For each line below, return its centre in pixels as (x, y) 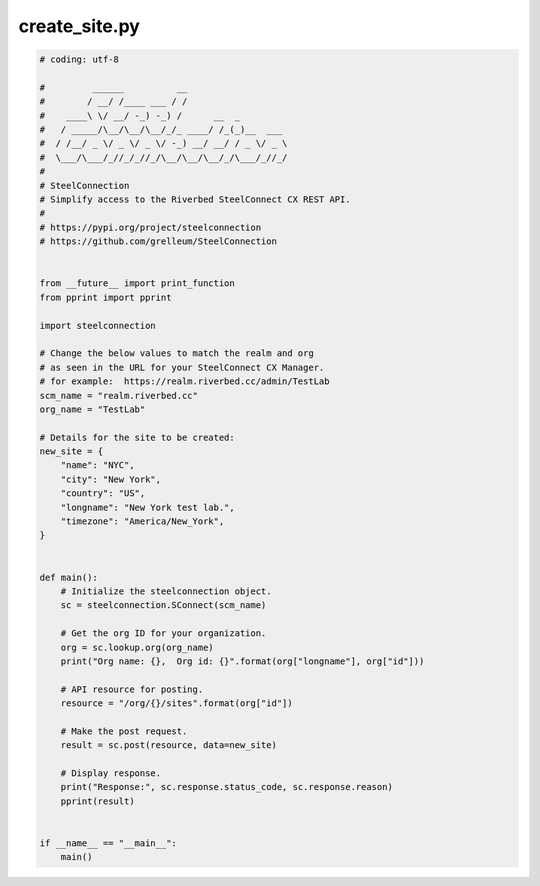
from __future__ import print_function (137, 283)
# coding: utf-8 (79, 59)
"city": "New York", (111, 479)
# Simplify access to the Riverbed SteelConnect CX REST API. (195, 199)
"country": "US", (103, 493)
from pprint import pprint (105, 297)
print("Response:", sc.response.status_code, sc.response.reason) (227, 787)
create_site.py (79, 26)
